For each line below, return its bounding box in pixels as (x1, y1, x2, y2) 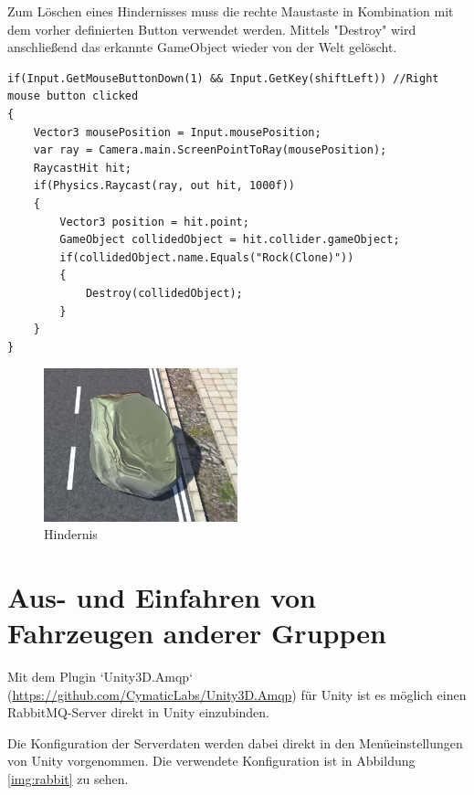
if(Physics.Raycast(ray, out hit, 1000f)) (33, 179, 295, 193)
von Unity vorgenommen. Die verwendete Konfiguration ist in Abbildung (7, 751, 416, 770)
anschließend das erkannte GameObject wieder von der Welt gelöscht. (7, 37, 397, 57)
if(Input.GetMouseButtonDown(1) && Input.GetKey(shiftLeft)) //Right (7, 71, 439, 85)
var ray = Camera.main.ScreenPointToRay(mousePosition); (33, 143, 387, 157)
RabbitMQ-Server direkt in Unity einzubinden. (7, 703, 269, 722)
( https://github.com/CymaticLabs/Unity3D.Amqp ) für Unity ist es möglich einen (7, 684, 467, 704)
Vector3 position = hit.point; (59, 215, 249, 228)
